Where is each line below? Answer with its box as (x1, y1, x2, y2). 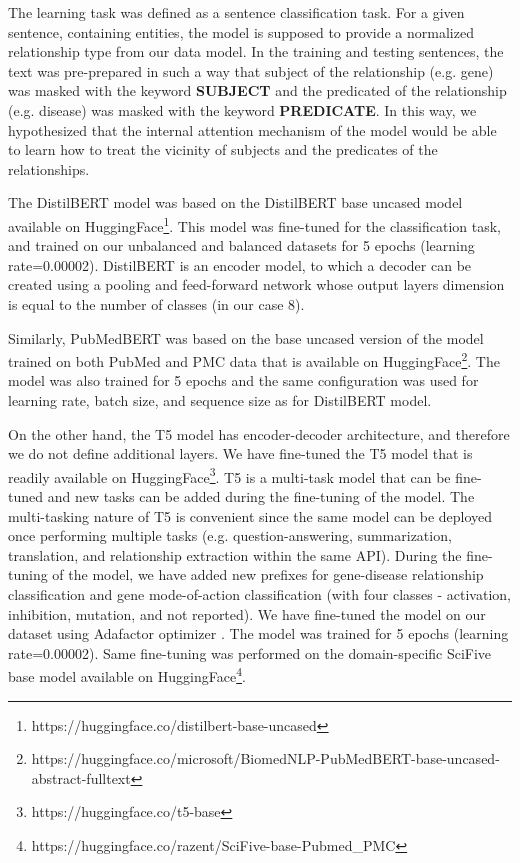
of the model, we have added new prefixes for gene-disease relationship (52, 564, 484, 585)
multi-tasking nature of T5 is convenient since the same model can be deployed (8, 505, 493, 526)
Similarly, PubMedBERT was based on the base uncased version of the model (8, 327, 484, 348)
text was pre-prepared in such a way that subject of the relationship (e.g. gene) (8, 60, 494, 81)
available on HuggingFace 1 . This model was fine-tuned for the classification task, (8, 212, 501, 236)
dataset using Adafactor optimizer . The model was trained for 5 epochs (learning (8, 623, 509, 644)
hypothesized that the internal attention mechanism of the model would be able (8, 119, 497, 140)
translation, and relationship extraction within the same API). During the (8, 544, 462, 565)
